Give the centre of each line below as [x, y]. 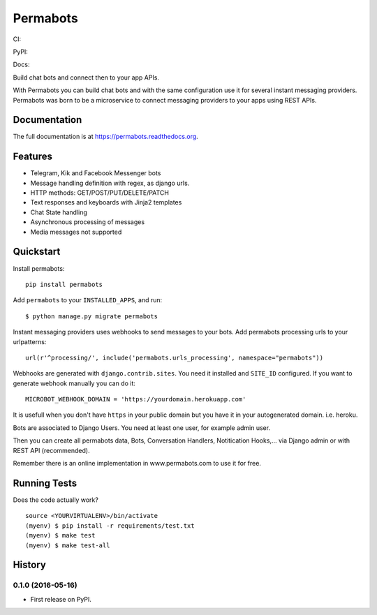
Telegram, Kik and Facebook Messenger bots [96, 173]
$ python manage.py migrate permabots [92, 316]
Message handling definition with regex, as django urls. [110, 183]
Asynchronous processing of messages [88, 222]
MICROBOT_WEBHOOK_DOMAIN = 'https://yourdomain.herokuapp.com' [136, 399]
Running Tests [45, 483]
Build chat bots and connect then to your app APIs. [86, 77]
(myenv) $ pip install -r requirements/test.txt [110, 526]
